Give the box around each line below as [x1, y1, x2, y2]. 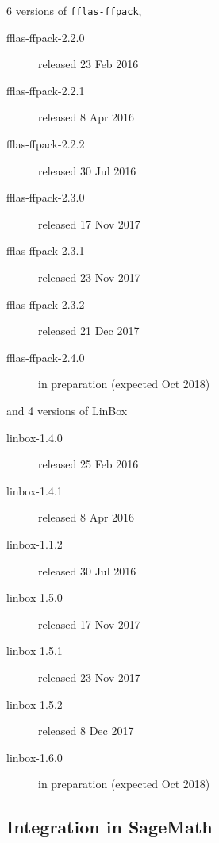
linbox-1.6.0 [6, 749, 63, 765]
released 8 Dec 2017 [38, 722, 134, 739]
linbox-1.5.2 [6, 695, 63, 712]
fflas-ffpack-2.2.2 [6, 136, 85, 152]
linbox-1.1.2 [6, 535, 63, 552]
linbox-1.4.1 [6, 482, 63, 498]
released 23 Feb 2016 [38, 56, 139, 72]
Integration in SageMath [6, 814, 213, 839]
